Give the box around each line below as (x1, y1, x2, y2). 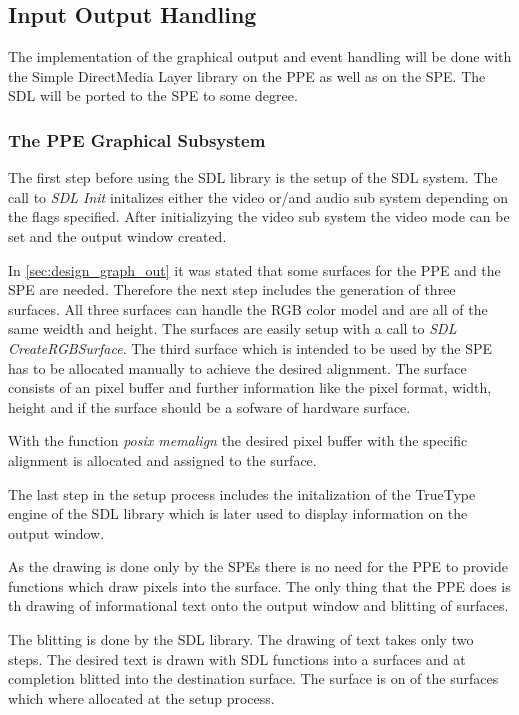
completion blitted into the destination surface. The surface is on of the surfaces (8, 668, 499, 689)
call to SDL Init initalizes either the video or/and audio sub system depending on (8, 186, 509, 207)
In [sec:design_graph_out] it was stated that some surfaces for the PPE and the (8, 259, 501, 280)
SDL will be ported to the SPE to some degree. (8, 85, 298, 106)
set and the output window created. (8, 225, 227, 246)
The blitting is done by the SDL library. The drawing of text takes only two (8, 629, 474, 650)
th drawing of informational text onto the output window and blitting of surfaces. (8, 595, 509, 616)
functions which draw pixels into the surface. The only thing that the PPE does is (8, 575, 511, 596)
